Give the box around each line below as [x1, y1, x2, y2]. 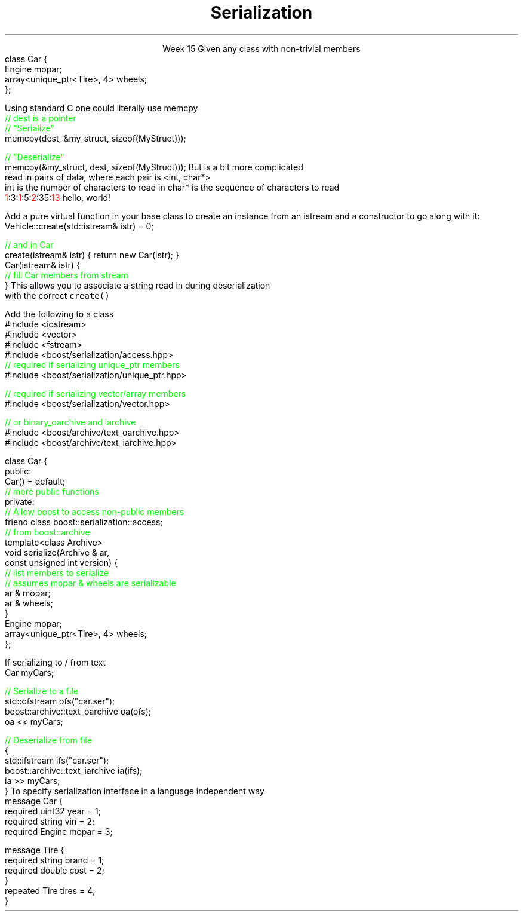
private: [5, 496, 35, 507]
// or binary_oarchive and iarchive [5, 416, 136, 427]
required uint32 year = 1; [5, 805, 101, 816]
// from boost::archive [5, 526, 90, 537]
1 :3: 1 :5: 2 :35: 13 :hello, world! [5, 192, 111, 203]
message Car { [5, 795, 63, 806]
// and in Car [5, 239, 54, 250]
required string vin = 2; [5, 816, 95, 826]
